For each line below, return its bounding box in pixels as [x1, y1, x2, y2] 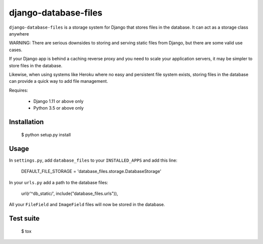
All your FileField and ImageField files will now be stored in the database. [9, 202, 165, 207]
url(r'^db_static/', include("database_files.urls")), [21, 190, 118, 196]
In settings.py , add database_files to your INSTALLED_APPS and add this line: [9, 157, 178, 163]
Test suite [9, 214, 40, 223]
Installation [9, 118, 44, 126]
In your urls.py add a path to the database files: [9, 179, 108, 185]
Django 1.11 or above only [33, 98, 84, 104]
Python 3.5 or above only [33, 105, 84, 111]
